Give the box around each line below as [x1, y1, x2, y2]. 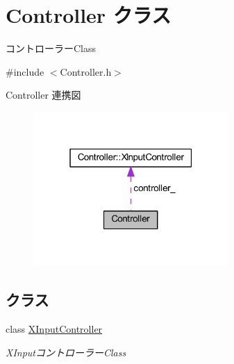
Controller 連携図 [6, 88, 81, 102]
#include [6, 64, 44, 78]
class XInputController [6, 322, 103, 336]
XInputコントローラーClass [6, 345, 126, 359]
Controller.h [60, 64, 112, 78]
